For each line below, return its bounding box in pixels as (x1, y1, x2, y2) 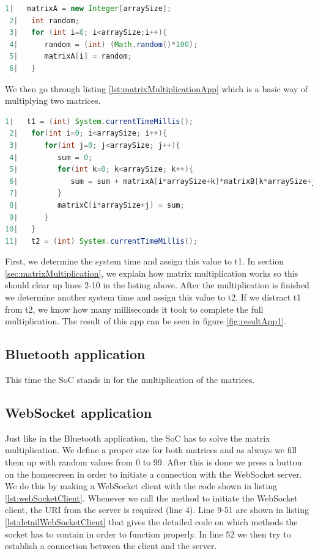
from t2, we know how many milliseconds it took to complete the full (5, 302, 264, 315)
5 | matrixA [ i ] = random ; (9, 52, 132, 61)
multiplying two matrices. (5, 94, 101, 107)
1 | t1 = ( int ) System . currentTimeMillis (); (5, 117, 193, 126)
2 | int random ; (9, 16, 79, 25)
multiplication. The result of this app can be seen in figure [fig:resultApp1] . (5, 315, 287, 327)
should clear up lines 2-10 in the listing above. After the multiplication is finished (5, 279, 309, 291)
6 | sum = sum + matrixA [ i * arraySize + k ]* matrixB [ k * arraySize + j (9, 177, 316, 186)
